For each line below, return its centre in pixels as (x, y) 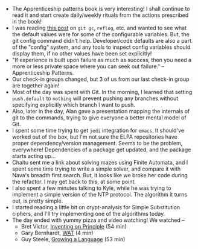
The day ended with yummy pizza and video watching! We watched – (98, 220)
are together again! (36, 86)
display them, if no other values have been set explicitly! (82, 53)
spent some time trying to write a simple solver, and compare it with (96, 169)
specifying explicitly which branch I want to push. (74, 105)
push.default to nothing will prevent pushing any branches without (95, 98)
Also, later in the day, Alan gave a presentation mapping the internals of (101, 111)
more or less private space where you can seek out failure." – (88, 66)
